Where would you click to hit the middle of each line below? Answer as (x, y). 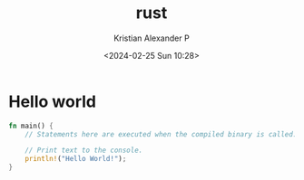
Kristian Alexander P (152, 38)
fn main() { (31, 126)
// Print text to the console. (84, 151)
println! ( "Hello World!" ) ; (76, 159)
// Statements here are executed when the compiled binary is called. (161, 134)
